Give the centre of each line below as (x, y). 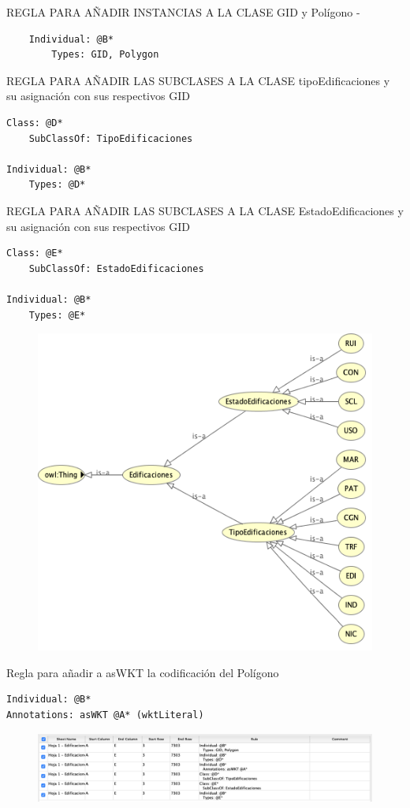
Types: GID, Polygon (105, 55)
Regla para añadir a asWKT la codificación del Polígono (143, 672)
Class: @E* (35, 253)
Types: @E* (57, 315)
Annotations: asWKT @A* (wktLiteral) (105, 715)
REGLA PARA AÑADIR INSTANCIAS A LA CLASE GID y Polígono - (183, 12)
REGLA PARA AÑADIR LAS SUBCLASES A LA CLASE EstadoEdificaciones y (205, 210)
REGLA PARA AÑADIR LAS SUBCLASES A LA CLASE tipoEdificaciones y (198, 80)
